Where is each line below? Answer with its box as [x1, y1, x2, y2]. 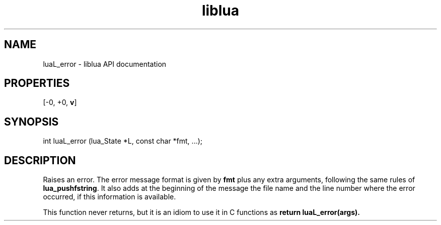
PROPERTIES [4, 77, 70, 90]
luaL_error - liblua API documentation [43, 59, 167, 68]
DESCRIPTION [4, 154, 76, 167]
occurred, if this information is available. [43, 192, 176, 201]
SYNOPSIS [4, 115, 59, 128]
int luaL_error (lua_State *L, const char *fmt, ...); [43, 137, 203, 146]
